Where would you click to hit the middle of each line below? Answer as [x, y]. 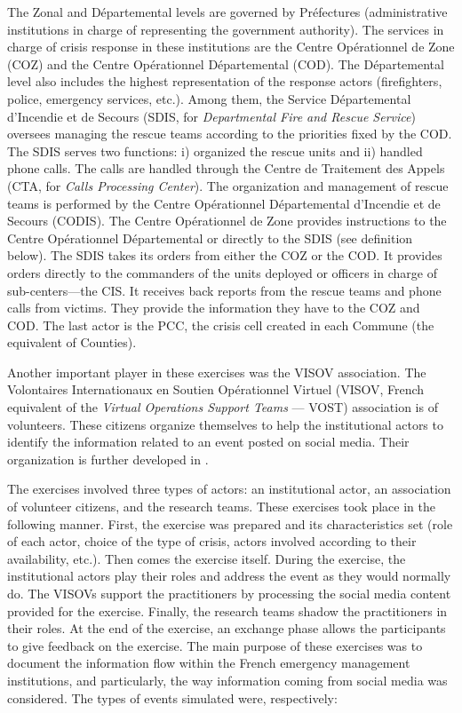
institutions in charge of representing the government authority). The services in [226, 29]
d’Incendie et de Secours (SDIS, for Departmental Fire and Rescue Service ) [211, 116]
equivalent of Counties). [72, 342]
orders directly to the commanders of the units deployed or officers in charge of [222, 272]
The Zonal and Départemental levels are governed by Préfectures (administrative [227, 12]
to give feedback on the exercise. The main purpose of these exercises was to [215, 645]
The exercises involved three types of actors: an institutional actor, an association [229, 489]
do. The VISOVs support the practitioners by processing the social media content [229, 593]
